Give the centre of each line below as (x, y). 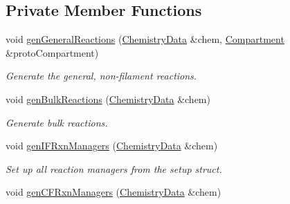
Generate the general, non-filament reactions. (101, 76)
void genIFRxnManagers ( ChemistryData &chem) (112, 146)
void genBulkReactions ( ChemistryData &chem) (108, 99)
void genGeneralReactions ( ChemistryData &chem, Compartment (145, 39)
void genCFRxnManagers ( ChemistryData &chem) (114, 192)
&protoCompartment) (52, 52)
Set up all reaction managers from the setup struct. (114, 168)
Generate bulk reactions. (57, 122)
